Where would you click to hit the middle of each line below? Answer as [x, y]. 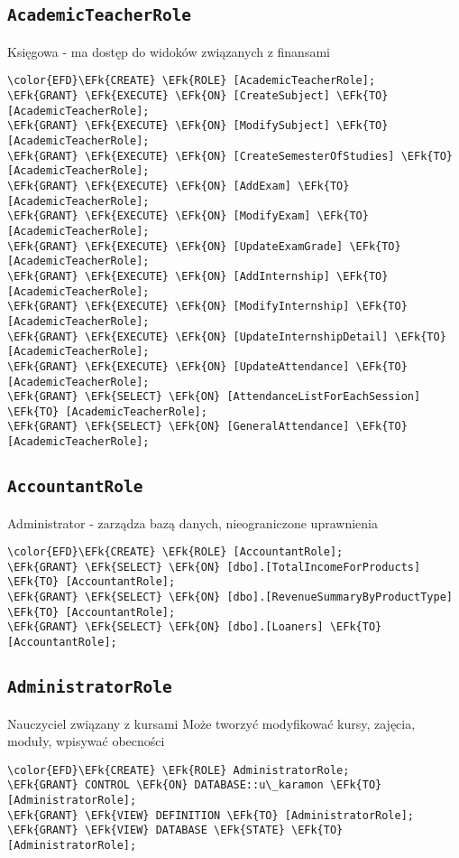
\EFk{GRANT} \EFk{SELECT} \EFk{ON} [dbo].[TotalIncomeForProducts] [214, 567]
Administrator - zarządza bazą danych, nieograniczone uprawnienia [193, 522]
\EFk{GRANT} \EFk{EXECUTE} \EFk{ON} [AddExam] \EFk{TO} [179, 186]
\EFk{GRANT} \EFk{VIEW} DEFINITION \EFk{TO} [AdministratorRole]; [211, 815]
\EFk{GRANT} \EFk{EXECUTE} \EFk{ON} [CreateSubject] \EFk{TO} [198, 96]
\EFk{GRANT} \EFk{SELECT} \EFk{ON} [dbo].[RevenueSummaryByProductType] [230, 597]
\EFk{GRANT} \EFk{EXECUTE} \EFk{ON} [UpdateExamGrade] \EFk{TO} [204, 246]
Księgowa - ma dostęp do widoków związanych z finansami [169, 51]
